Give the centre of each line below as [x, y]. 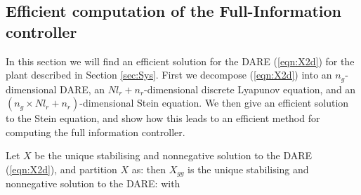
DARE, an [83, 89]
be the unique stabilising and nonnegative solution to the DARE [173, 155]
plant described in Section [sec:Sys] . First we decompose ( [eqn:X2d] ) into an [169, 75]
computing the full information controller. [96, 132]
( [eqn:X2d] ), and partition [61, 169]
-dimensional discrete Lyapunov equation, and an [250, 89]
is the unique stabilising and [248, 169]
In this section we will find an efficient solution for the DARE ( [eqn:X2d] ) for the [180, 61]
